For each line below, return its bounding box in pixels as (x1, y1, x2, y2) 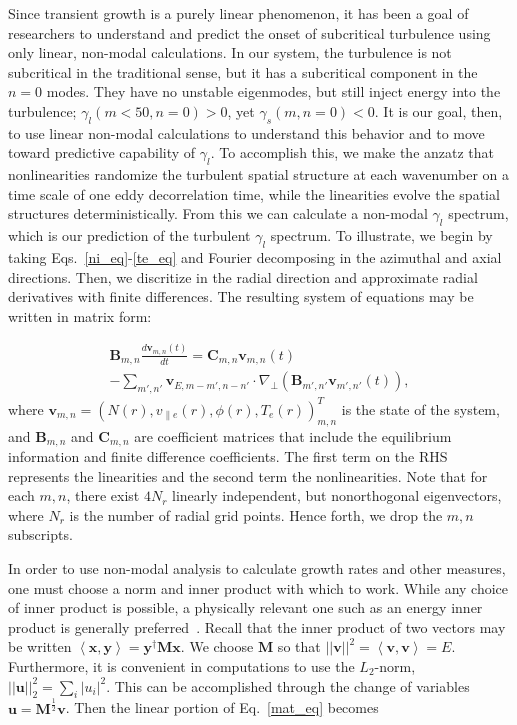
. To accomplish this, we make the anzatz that (210, 142, 495, 163)
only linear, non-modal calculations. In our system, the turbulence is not (8, 42, 452, 63)
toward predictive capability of (8, 142, 196, 163)
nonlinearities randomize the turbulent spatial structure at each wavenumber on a (8, 164, 509, 185)
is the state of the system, (341, 398, 500, 419)
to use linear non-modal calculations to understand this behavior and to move (8, 122, 485, 143)
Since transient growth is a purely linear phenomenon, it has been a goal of (8, 3, 469, 23)
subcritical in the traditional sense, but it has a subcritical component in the (8, 61, 478, 82)
